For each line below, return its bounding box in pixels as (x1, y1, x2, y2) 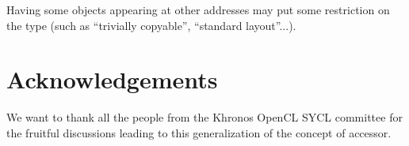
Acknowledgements (6, 63, 218, 95)
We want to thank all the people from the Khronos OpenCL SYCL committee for (6, 109, 403, 125)
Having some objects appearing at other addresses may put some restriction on (6, 2, 390, 17)
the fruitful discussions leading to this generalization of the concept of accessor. (6, 124, 392, 140)
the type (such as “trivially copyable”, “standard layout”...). (6, 17, 296, 33)
